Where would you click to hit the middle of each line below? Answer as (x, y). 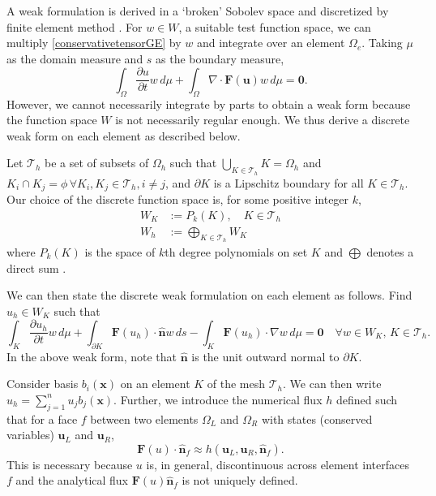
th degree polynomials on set (236, 251)
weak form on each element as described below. (124, 135)
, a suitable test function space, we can (275, 26)
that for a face (42, 418)
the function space (52, 120)
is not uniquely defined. (240, 480)
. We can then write (332, 384)
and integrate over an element (271, 43)
